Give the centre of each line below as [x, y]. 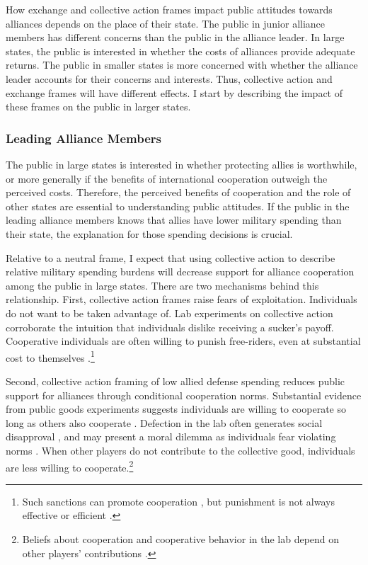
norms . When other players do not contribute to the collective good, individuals [180, 450]
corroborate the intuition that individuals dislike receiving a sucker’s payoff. [170, 327]
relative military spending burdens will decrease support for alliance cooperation [180, 272]
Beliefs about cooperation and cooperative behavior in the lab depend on [181, 538]
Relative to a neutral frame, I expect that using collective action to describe [171, 257]
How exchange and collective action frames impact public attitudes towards [169, 9]
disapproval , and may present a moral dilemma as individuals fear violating [171, 436]
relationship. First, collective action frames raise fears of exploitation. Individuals [182, 299]
